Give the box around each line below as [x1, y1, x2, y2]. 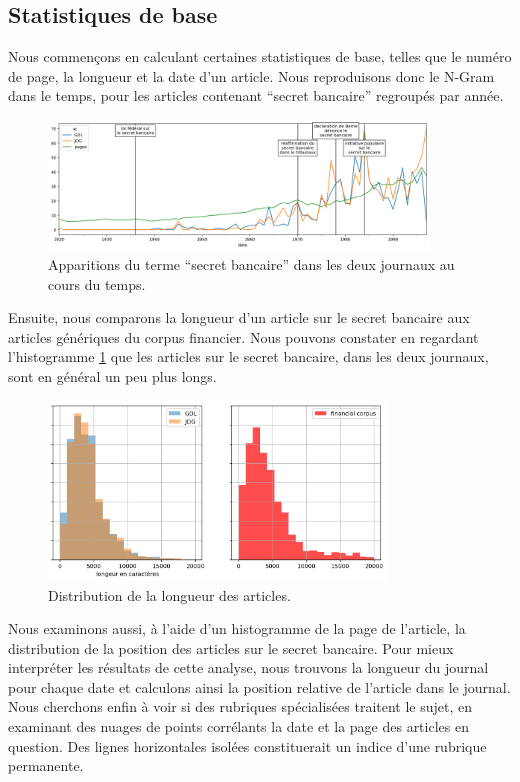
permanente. [8, 755, 84, 776]
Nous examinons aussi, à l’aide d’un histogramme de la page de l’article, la [8, 618, 466, 639]
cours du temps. [48, 273, 146, 294]
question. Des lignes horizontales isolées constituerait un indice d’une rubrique [8, 735, 487, 756]
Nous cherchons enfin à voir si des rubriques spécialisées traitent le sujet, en [8, 696, 473, 717]
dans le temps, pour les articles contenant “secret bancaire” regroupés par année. [8, 85, 504, 106]
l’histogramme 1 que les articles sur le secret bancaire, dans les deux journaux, [8, 346, 489, 367]
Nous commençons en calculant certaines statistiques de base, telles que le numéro [8, 46, 512, 67]
